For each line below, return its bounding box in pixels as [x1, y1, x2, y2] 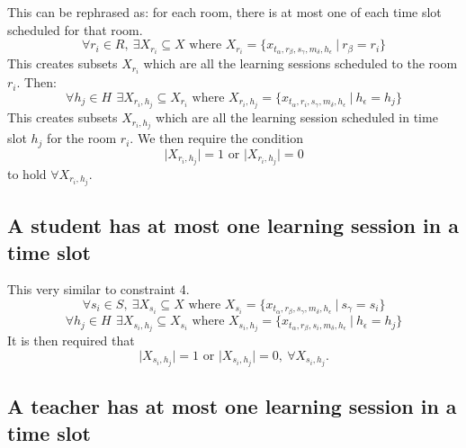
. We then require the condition [130, 129, 303, 148]
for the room [47, 129, 117, 148]
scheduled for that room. [7, 20, 143, 39]
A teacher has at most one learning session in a [7, 392, 457, 420]
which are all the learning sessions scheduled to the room [143, 54, 458, 73]
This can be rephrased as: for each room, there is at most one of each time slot [7, 3, 442, 21]
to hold [7, 164, 47, 183]
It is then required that [7, 331, 135, 350]
